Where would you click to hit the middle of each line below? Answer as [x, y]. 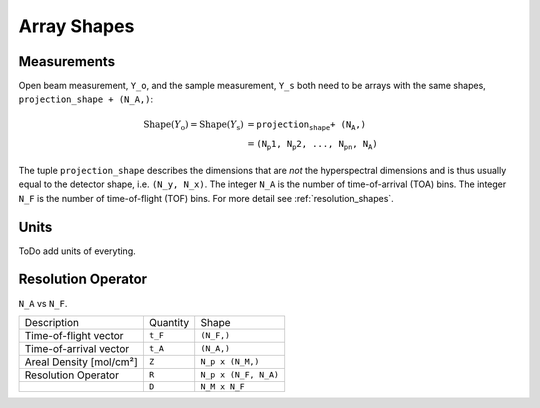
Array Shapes [76, 26]
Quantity [169, 322]
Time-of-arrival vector [77, 348]
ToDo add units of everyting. [77, 251]
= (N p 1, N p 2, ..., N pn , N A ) [312, 145]
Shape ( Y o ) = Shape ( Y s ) [193, 125]
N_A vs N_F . [43, 303]
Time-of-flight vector [74, 335]
